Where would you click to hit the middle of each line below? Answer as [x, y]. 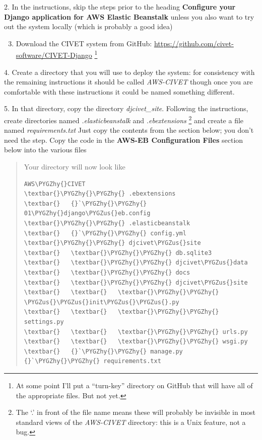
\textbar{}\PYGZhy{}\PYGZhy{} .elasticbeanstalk [107, 223]
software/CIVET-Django [54, 55]
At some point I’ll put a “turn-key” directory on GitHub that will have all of [134, 385]
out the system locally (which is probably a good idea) [88, 26]
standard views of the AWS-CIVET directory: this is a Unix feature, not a [131, 422]
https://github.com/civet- [194, 43]
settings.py [44, 322]
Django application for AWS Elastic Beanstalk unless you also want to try [129, 16]
